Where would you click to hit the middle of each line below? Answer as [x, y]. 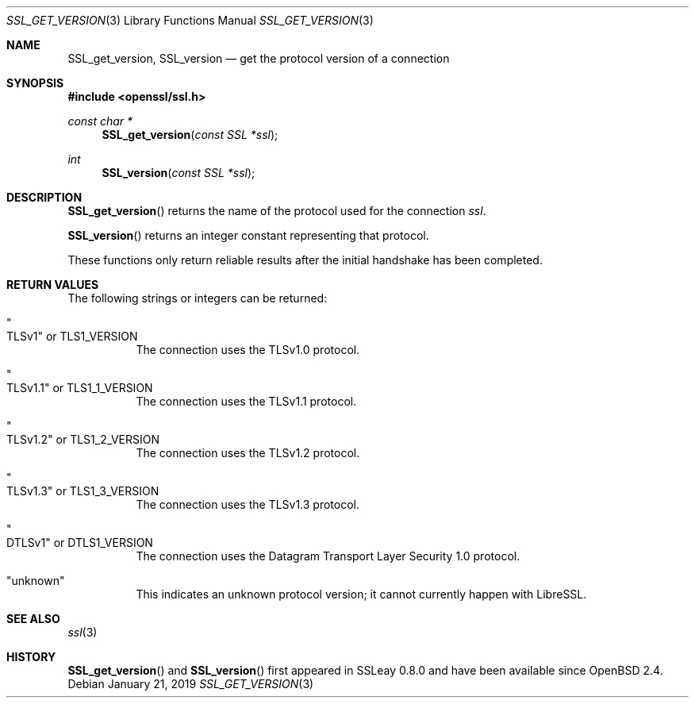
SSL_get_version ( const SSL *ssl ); [190, 135]
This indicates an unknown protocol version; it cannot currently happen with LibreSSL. [361, 594]
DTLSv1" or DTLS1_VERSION [80, 542]
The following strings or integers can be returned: [198, 298]
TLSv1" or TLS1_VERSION [72, 336]
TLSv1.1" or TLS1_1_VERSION [80, 388]
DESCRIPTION [44, 197]
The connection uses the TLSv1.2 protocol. [248, 453]
